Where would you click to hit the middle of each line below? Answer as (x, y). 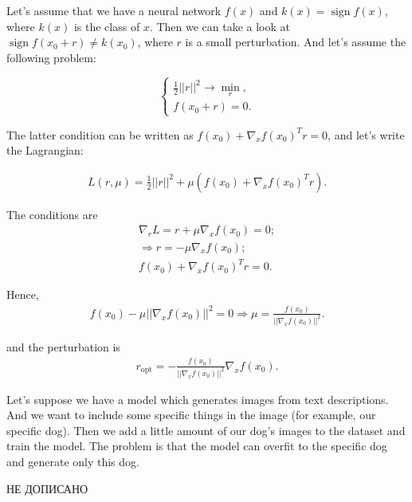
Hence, (23, 294)
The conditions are (52, 214)
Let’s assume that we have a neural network (114, 10)
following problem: (51, 57)
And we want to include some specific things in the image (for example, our (191, 415)
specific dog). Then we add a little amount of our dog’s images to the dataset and (206, 430)
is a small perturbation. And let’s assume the (296, 42)
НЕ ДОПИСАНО (47, 488)
